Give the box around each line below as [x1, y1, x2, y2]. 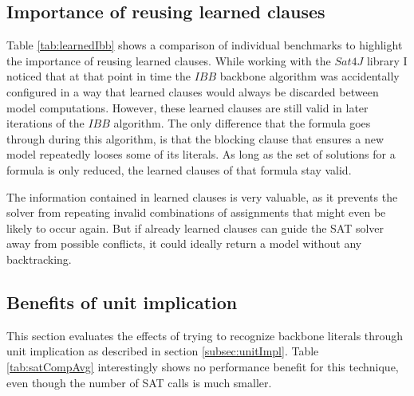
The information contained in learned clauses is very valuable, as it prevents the [6, 188, 398, 205]
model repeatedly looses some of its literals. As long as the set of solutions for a [6, 146, 396, 163]
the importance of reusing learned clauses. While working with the [6, 52, 331, 69]
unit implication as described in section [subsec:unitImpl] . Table [6, 343, 319, 359]
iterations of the [6, 115, 85, 131]
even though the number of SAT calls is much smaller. [6, 374, 272, 390]
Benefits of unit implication [6, 289, 238, 314]
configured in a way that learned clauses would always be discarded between [6, 83, 379, 100]
